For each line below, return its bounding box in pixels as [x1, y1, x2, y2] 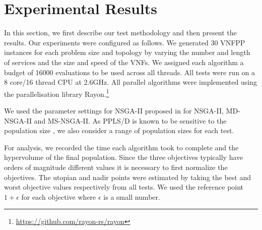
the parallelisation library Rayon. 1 [4, 87, 109, 99]
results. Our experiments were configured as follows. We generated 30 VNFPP [4, 37, 245, 47]
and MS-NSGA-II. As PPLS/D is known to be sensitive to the [34, 115, 227, 126]
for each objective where [21, 191, 96, 202]
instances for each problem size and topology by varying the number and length [4, 47, 250, 57]
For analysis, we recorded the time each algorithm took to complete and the [4, 142, 239, 152]
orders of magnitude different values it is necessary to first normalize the [4, 161, 228, 172]
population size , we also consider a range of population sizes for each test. [4, 125, 234, 136]
